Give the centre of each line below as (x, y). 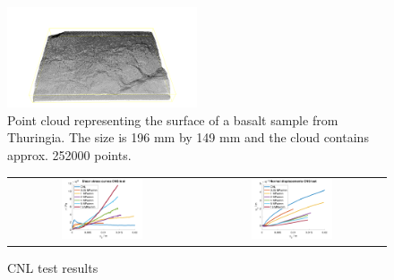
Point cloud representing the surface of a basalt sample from (173, 119)
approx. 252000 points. (69, 154)
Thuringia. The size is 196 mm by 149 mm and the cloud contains (188, 137)
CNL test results (53, 268)
